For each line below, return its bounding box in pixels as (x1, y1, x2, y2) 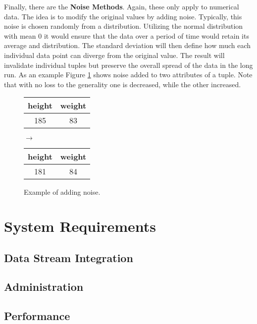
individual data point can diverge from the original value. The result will (4, 50, 225, 60)
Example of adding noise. (24, 187, 101, 197)
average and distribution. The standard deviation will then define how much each (4, 40, 251, 51)
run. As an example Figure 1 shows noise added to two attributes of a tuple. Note (4, 69, 253, 80)
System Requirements (4, 216, 156, 236)
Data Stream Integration (4, 250, 133, 265)
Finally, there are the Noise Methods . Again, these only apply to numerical (4, 1, 239, 11)
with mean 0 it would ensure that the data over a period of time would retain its (4, 30, 249, 41)
